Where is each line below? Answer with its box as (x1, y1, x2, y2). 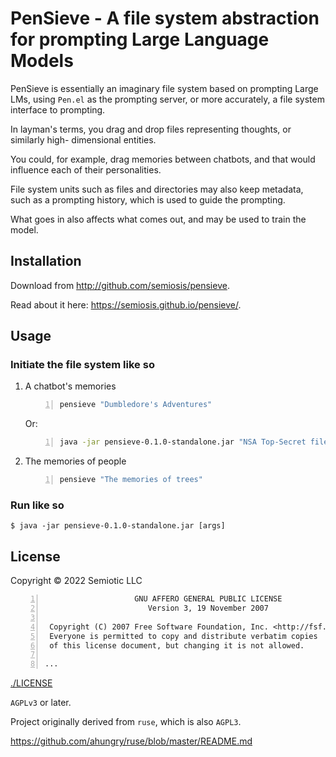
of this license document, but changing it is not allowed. (49, 640, 305, 651)
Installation (10, 253, 82, 270)
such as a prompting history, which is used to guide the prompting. (10, 193, 286, 206)
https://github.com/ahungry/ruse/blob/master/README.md (10, 735, 253, 747)
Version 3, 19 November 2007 (147, 603, 269, 614)
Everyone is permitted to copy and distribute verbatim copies (49, 631, 318, 641)
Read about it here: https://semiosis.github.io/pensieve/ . (10, 298, 242, 311)
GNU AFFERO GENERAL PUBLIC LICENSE (134, 594, 283, 604)
